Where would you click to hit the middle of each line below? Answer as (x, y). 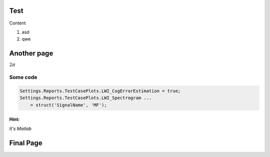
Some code (23, 77)
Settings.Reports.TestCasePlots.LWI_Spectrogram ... (86, 98)
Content (17, 23)
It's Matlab (20, 128)
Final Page (26, 143)
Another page (31, 53)
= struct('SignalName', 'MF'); (68, 105)
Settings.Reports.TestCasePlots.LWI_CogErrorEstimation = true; (100, 91)
